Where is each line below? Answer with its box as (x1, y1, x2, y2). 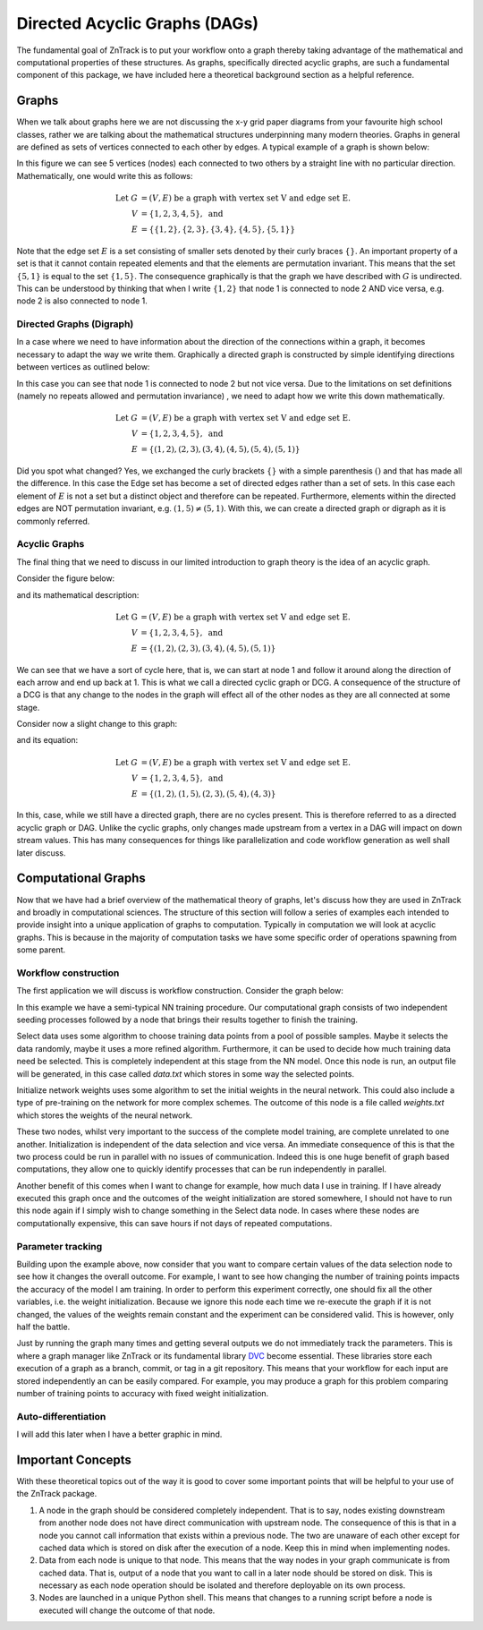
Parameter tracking (16, 1240, 103, 1252)
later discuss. (16, 847, 66, 858)
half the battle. (16, 1321, 71, 1332)
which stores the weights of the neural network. (16, 1110, 193, 1121)
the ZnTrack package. (16, 1489, 97, 1499)
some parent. (16, 944, 66, 955)
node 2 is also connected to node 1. (16, 295, 148, 306)
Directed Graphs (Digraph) (16, 318, 134, 330)
